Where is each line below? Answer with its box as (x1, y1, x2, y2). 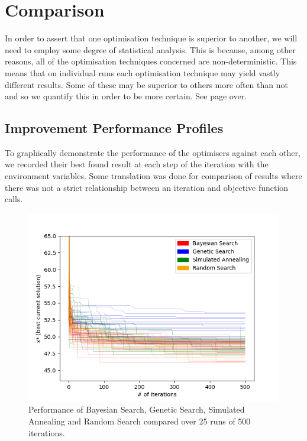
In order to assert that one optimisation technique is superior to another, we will (5, 32, 298, 44)
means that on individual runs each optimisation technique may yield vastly (5, 66, 280, 79)
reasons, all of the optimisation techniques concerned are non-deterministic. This (5, 55, 297, 67)
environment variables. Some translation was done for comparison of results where (5, 170, 302, 182)
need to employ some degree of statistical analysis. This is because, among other (5, 43, 296, 56)
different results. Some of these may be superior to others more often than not (5, 78, 288, 90)
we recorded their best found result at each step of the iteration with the (5, 158, 269, 170)
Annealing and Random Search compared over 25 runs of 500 (28, 415, 251, 427)
